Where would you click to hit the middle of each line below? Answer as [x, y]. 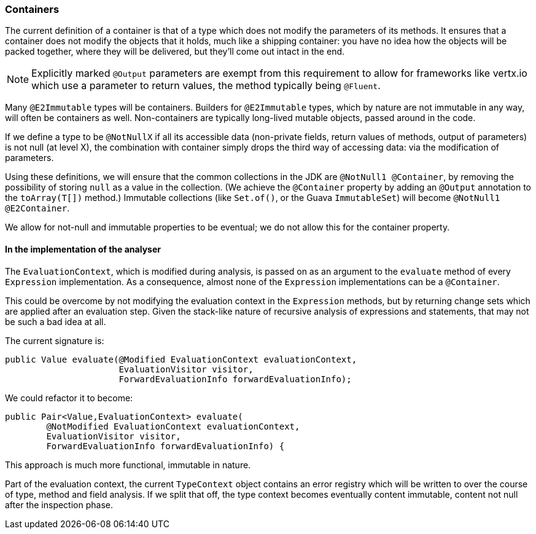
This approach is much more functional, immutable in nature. [128, 465]
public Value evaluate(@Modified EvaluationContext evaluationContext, [181, 359]
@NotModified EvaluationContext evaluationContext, [173, 426]
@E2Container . [37, 208]
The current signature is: [55, 340]
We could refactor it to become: [69, 398]
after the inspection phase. [59, 505]
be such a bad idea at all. [56, 321]
